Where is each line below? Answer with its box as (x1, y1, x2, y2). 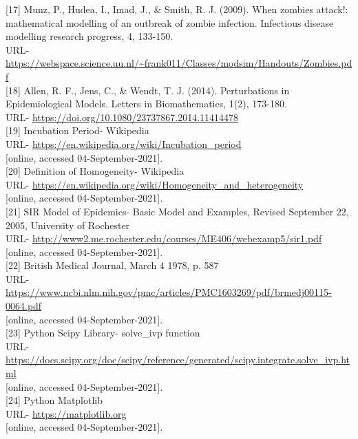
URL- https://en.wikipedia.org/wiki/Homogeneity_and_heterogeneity (6, 177, 304, 191)
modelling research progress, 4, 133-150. (6, 29, 173, 43)
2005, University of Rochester (6, 217, 130, 232)
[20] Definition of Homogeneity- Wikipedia (6, 164, 185, 178)
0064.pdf (6, 299, 42, 313)
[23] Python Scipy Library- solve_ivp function (6, 325, 200, 340)
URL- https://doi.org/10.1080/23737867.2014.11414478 (6, 109, 239, 124)
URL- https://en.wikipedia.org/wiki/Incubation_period (6, 136, 242, 151)
